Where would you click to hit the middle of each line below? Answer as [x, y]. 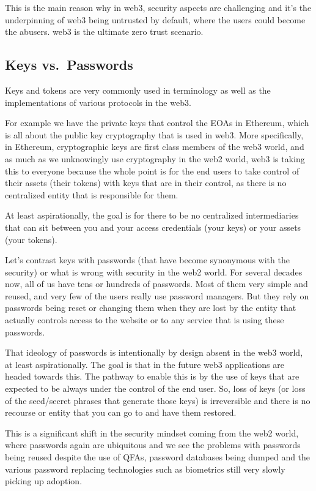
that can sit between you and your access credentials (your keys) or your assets [153, 227]
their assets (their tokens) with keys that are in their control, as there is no [146, 183]
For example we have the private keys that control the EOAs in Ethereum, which [157, 123]
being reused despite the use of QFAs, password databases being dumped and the [158, 457]
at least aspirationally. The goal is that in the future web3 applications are [145, 364]
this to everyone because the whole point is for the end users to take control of [152, 171]
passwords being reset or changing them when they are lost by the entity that [151, 308]
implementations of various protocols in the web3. [98, 102]
